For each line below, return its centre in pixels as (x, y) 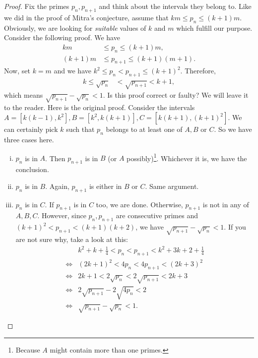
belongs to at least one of (144, 129)
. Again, (57, 186)
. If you (235, 227)
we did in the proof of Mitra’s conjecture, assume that (86, 17)
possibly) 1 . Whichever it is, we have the (187, 157)
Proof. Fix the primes (37, 6)
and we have (72, 71)
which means (24, 95)
